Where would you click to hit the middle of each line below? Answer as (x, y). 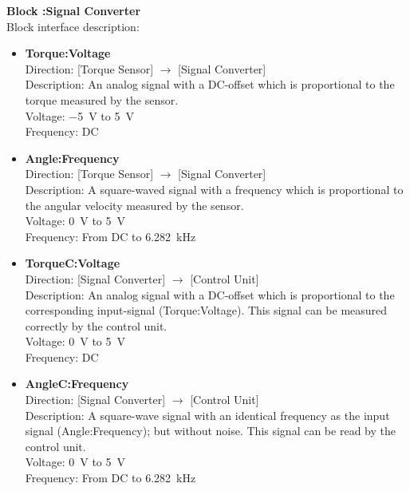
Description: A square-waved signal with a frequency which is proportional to (214, 189)
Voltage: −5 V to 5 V (79, 115)
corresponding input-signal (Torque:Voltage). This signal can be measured (206, 310)
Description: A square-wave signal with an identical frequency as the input (207, 415)
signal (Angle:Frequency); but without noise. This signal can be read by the (210, 431)
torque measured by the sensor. (102, 99)
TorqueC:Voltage (73, 263)
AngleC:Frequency (77, 384)
